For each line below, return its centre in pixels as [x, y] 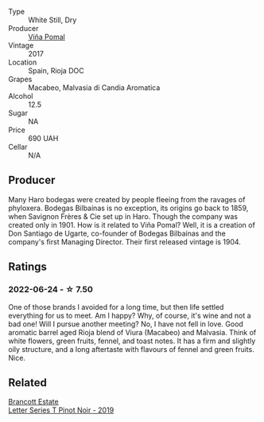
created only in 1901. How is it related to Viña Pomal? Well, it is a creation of [132, 225]
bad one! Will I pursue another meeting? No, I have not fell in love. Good [126, 324]
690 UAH [43, 138]
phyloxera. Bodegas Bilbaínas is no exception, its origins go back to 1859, [128, 208]
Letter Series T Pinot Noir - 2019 [61, 410]
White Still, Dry [52, 20]
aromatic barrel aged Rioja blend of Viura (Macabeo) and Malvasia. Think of [132, 332]
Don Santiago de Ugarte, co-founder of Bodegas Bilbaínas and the [117, 233]
